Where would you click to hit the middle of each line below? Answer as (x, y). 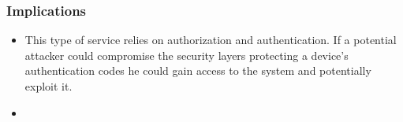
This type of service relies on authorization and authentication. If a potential (211, 40)
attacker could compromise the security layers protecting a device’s (187, 55)
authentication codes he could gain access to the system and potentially (198, 70)
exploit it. (49, 86)
